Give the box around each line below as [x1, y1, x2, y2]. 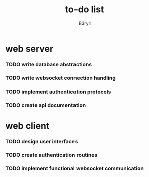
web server [5, 43, 54, 54]
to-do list [65, 4, 104, 15]
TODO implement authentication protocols [5, 88, 111, 95]
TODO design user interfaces [5, 138, 78, 145]
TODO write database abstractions [5, 61, 92, 68]
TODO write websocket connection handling [5, 74, 116, 81]
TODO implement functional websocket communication [5, 165, 144, 172]
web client [5, 120, 50, 131]
